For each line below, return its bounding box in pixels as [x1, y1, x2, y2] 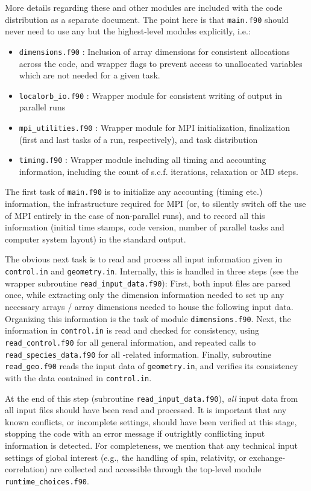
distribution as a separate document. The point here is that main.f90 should [5, 13, 289, 25]
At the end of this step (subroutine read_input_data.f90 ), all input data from [5, 391, 298, 404]
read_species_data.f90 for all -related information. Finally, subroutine [5, 347, 272, 360]
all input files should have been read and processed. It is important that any [5, 404, 287, 416]
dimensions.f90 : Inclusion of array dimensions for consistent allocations [19, 45, 290, 57]
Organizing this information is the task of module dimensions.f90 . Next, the [5, 312, 291, 325]
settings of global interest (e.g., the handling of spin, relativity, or [5, 451, 247, 463]
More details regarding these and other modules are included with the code [5, 1, 283, 13]
